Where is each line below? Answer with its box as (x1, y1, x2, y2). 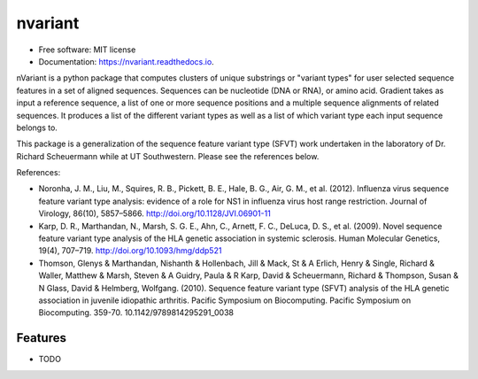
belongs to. (16, 122, 58, 133)
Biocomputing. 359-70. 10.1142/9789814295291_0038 (38, 307, 235, 318)
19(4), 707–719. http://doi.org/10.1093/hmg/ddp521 (38, 245, 222, 256)
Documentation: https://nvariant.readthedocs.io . (38, 56, 214, 66)
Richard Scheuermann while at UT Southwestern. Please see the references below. (16, 151, 320, 161)
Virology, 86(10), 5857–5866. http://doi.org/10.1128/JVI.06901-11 (38, 208, 272, 219)
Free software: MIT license (38, 44, 136, 55)
